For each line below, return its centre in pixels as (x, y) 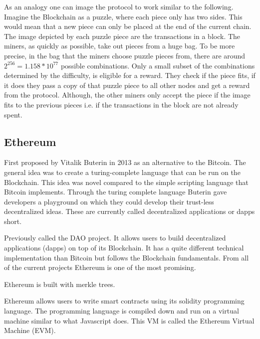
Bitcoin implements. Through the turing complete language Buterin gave (116, 192)
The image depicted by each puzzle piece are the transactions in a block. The (122, 36)
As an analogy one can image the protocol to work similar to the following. (119, 6)
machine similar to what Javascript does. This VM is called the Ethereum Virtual (129, 320)
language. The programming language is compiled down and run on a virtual (122, 311)
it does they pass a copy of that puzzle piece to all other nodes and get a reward (127, 85)
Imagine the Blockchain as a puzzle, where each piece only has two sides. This (123, 16)
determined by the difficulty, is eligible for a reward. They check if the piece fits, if (130, 75)
